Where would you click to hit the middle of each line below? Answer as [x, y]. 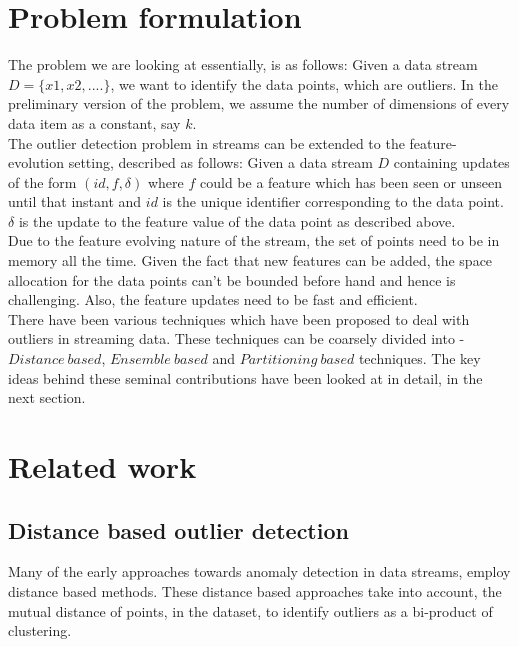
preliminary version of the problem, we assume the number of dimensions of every [259, 103]
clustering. [40, 630]
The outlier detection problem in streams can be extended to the [206, 142]
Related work [102, 466]
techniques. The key [419, 358]
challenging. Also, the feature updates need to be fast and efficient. [213, 299]
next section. [47, 397]
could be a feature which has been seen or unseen [351, 181]
